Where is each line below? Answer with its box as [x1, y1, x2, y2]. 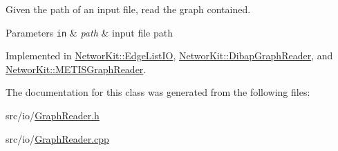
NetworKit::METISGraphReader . [6, 61, 147, 76]
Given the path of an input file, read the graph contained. [6, 2, 251, 16]
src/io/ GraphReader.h [6, 108, 100, 123]
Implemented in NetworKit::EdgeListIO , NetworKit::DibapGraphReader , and [6, 48, 333, 63]
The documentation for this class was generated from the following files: [6, 85, 310, 99]
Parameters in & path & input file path [6, 25, 173, 39]
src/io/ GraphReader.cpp [6, 131, 109, 145]
